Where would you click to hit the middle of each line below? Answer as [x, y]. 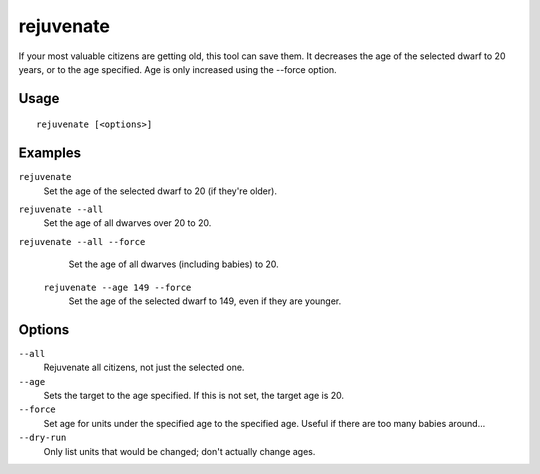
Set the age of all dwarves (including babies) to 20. [173, 264]
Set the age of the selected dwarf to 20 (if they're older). [160, 191]
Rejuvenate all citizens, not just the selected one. [144, 367]
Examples [50, 153]
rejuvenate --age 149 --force [117, 287]
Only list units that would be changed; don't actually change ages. [179, 451]
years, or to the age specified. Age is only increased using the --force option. [177, 69]
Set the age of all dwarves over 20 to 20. [127, 223]
